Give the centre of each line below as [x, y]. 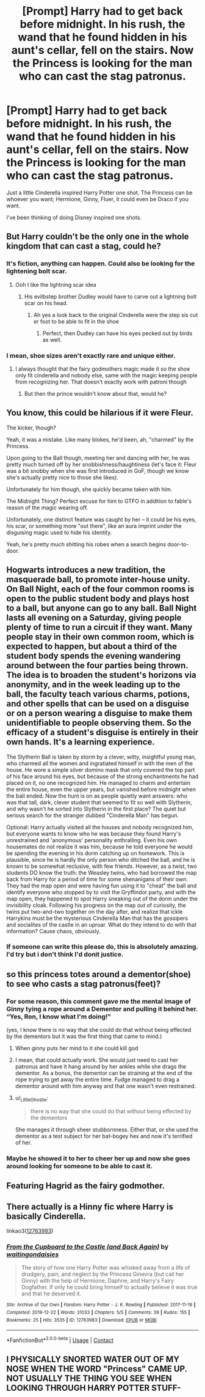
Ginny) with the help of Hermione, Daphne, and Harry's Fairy [97, 1281]
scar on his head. [46, 303]
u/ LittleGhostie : [32, 1099]
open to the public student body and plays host [98, 598]
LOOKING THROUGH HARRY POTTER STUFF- [94, 1388]
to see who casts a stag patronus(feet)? [84, 984]
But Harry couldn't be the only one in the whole [98, 237]
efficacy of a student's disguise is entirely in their [103, 732]
